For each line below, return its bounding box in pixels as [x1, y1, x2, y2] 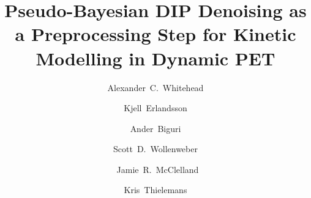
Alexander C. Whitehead [107, 81, 204, 94]
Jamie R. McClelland [116, 163, 199, 175]
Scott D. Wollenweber [113, 142, 198, 155]
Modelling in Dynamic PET [36, 45, 275, 70]
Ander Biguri [130, 122, 181, 134]
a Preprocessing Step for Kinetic [15, 21, 296, 46]
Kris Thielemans [124, 183, 187, 196]
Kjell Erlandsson [124, 101, 187, 114]
